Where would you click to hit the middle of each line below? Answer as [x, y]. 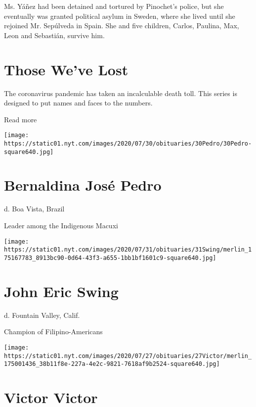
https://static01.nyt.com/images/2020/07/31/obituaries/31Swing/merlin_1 [128, 250]
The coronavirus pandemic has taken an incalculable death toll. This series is [121, 93]
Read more [21, 119]
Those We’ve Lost [66, 69]
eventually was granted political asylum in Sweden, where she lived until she [120, 16]
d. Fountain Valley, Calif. [42, 315]
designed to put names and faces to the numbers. [78, 103]
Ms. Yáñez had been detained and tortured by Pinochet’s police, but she [114, 6]
